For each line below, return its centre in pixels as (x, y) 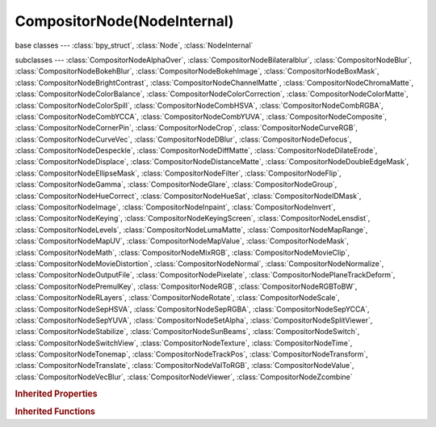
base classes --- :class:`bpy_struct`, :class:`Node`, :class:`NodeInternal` (134, 45)
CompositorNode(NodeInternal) (124, 21)
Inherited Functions (55, 411)
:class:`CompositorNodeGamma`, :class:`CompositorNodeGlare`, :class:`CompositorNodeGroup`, (176, 184)
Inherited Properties (57, 394)
